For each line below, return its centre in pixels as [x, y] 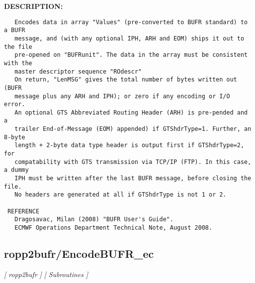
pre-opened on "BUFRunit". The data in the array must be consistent [131, 55]
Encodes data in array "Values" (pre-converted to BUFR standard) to [131, 22]
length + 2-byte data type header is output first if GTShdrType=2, [129, 145]
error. [15, 104]
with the [18, 63]
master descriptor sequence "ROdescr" [78, 71]
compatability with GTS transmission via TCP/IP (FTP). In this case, [133, 162]
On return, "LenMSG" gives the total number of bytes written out [126, 80]
